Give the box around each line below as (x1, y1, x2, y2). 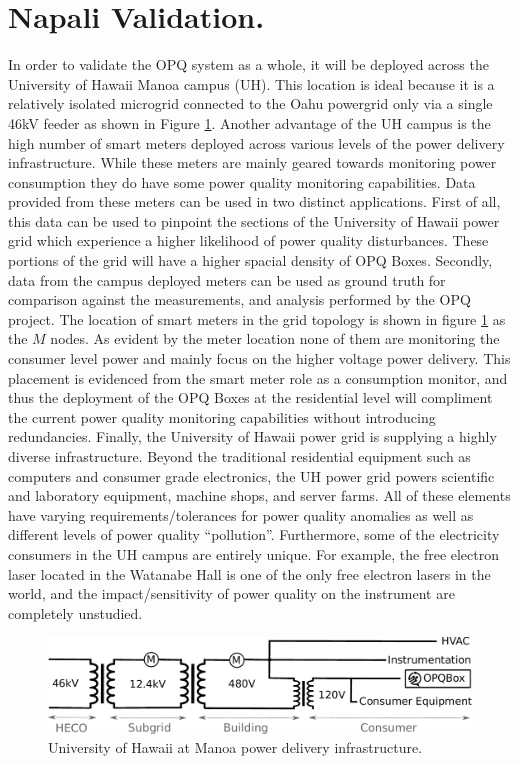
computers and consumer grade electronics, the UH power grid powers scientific (8, 465, 495, 486)
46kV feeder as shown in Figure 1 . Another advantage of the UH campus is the (8, 112, 491, 133)
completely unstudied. (8, 602, 143, 623)
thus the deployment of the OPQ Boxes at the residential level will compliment (8, 387, 493, 408)
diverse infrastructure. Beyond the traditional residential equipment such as (8, 446, 471, 466)
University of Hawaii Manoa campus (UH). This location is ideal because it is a (8, 73, 495, 94)
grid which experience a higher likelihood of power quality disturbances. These (8, 230, 489, 251)
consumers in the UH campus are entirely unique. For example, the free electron (8, 543, 500, 564)
